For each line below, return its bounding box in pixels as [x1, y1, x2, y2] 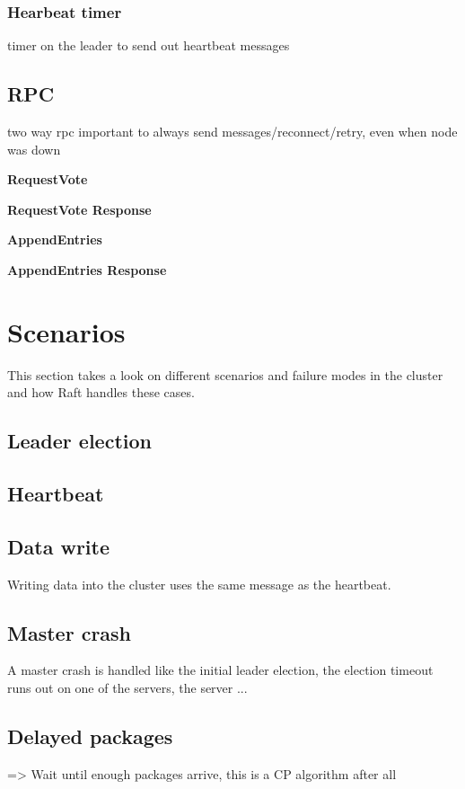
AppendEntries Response [7, 260, 167, 279]
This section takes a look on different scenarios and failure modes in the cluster [7, 365, 443, 384]
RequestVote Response [7, 199, 152, 218]
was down [7, 139, 61, 158]
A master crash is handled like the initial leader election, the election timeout [7, 660, 434, 679]
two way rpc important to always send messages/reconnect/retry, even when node [7, 122, 458, 141]
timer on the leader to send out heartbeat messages [7, 36, 290, 55]
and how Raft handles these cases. [7, 383, 195, 402]
